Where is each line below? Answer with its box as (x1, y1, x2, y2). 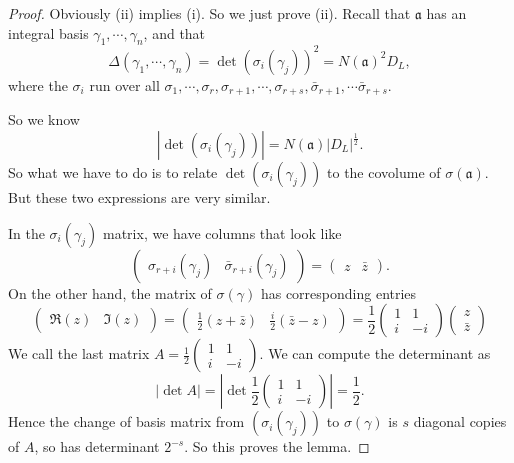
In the (8, 222, 45, 243)
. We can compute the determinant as (259, 343, 491, 364)
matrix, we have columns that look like (103, 222, 342, 243)
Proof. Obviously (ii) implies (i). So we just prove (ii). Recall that (8, 3, 411, 23)
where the (8, 74, 68, 95)
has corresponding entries (260, 282, 417, 303)
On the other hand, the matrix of (8, 282, 212, 303)
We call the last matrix (8, 343, 150, 364)
